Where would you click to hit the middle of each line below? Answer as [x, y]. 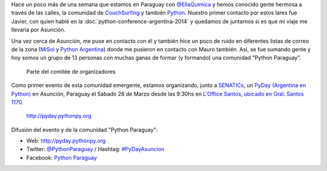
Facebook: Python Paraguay [61, 158]
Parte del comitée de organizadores [71, 71]
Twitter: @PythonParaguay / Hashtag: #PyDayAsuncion [95, 149]
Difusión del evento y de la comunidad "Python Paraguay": [84, 129]
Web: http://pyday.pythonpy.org [66, 141]
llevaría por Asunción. [38, 30]
